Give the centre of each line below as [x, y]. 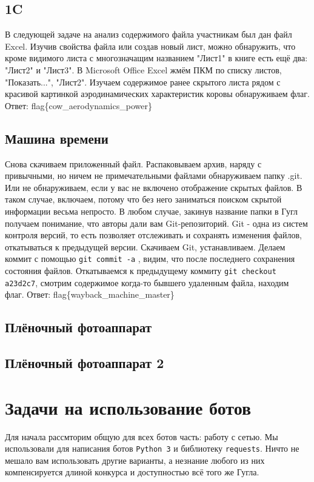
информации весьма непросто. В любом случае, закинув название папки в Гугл [151, 211]
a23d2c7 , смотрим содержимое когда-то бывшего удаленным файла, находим [147, 282]
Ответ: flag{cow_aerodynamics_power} [78, 105]
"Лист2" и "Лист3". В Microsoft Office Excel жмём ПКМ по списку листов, [143, 69]
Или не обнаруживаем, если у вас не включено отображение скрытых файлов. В [154, 187]
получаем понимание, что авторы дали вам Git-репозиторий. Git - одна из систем [156, 223]
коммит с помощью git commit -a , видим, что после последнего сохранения [150, 259]
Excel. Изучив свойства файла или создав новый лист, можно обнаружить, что [150, 46]
